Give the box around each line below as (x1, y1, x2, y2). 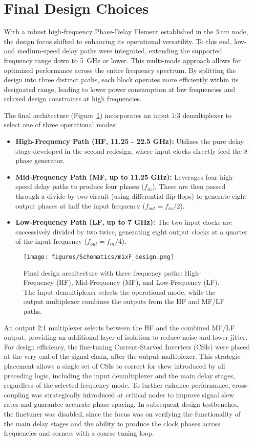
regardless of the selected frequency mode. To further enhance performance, (4, 380, 230, 390)
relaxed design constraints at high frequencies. (4, 93, 142, 104)
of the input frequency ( (15, 236, 87, 246)
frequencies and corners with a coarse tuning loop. (4, 428, 154, 438)
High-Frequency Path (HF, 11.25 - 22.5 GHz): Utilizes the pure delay (15, 136, 244, 146)
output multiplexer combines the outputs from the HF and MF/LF (23, 296, 225, 306)
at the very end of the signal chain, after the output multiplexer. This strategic (4, 351, 241, 361)
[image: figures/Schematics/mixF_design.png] (23, 254, 174, 260)
